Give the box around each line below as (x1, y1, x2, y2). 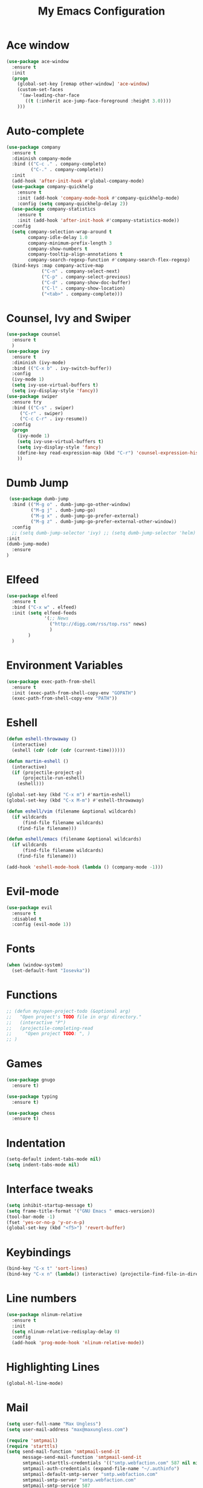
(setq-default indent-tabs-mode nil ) (6, 1156, 101, 1163)
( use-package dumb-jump (8, 496, 69, 502)
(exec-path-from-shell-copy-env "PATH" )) (11, 695, 118, 702)
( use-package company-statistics (11, 206, 96, 212)
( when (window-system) (6, 962, 63, 969)
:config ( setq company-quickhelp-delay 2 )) (17, 200, 129, 207)
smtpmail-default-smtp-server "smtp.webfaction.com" (22, 1471, 158, 1477)
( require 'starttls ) (6, 1443, 59, 1449)
